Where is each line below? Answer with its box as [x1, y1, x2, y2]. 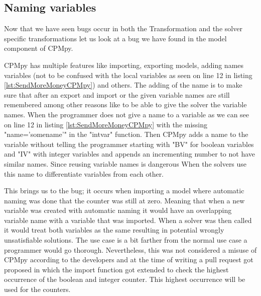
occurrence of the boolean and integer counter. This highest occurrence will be [4, 274, 245, 284]
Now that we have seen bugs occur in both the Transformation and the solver [4, 23, 242, 34]
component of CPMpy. [4, 43, 73, 53]
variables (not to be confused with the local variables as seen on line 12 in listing [4, 69, 252, 80]
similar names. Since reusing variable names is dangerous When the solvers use [4, 158, 247, 169]
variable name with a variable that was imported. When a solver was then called [4, 214, 252, 225]
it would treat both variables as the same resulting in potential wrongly [4, 225, 224, 235]
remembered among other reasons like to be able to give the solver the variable [4, 99, 247, 110]
